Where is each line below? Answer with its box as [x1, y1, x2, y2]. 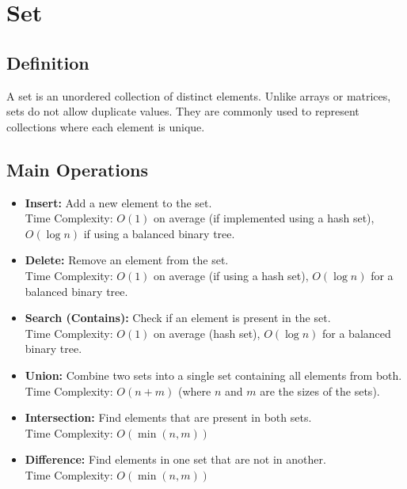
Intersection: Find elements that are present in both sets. [25, 409, 312, 426]
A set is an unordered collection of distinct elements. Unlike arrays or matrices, [6, 87, 391, 104]
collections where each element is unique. [6, 118, 205, 135]
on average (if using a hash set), [154, 267, 309, 283]
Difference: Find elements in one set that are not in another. [25, 451, 326, 468]
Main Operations [6, 157, 148, 181]
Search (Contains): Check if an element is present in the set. [25, 309, 331, 326]
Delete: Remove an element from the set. [25, 252, 229, 268]
